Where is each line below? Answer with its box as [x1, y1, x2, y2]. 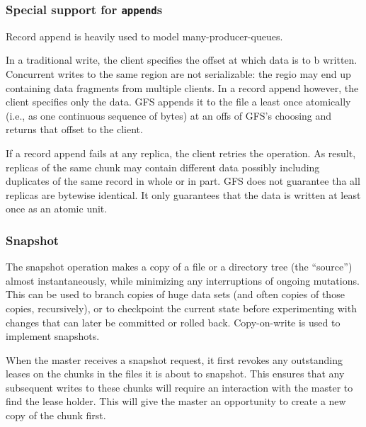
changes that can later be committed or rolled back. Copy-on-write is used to [6, 314, 341, 329]
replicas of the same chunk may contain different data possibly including [6, 159, 320, 174]
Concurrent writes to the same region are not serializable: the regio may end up [6, 66, 351, 81]
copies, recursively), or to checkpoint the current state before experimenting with [6, 300, 357, 315]
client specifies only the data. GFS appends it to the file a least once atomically [6, 94, 351, 109]
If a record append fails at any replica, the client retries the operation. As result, [6, 145, 356, 160]
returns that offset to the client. [6, 122, 143, 137]
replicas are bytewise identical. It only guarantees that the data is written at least [6, 187, 361, 202]
